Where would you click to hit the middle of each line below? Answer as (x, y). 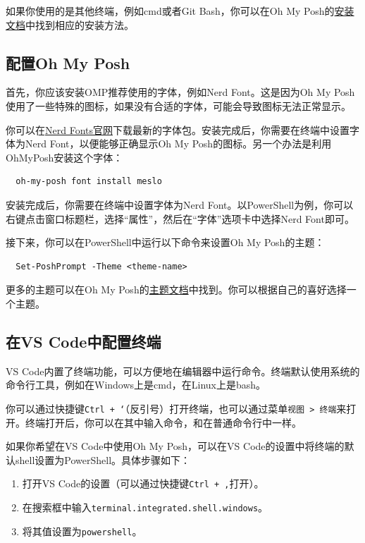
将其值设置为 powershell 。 (82, 531)
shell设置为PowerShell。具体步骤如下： (103, 459)
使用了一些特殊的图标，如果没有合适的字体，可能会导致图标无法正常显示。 (178, 105)
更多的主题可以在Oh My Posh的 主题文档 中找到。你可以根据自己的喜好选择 (176, 289)
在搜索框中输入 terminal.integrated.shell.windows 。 (145, 507)
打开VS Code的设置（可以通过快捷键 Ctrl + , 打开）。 (143, 483)
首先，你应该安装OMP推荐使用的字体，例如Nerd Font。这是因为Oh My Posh (180, 92)
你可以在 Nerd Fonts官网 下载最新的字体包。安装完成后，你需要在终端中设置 (178, 129)
